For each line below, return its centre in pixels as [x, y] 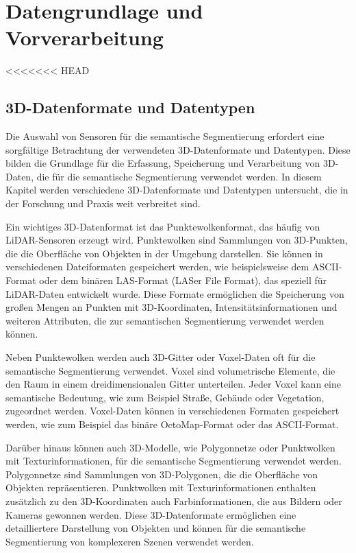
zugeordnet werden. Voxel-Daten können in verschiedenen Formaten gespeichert [173, 411]
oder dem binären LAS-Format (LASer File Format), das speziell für [183, 280]
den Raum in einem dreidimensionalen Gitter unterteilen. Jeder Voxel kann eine [173, 384]
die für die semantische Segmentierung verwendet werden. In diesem [179, 176]
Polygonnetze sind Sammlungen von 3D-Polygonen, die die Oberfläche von [162, 474]
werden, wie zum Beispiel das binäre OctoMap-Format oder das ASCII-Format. [172, 424]
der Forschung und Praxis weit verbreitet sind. [103, 203]
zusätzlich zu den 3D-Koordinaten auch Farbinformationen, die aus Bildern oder [174, 501]
